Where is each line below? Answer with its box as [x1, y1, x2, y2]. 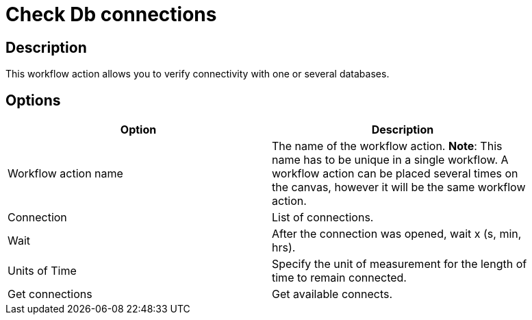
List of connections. [272, 210, 374, 225]
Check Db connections [5, 3, 217, 26]
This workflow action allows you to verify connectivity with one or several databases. [5, 68, 390, 80]
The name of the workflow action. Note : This [272, 139, 503, 153]
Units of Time [8, 264, 77, 278]
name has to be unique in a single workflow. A [272, 153, 509, 167]
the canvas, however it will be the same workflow [272, 180, 526, 195]
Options [5, 91, 61, 109]
